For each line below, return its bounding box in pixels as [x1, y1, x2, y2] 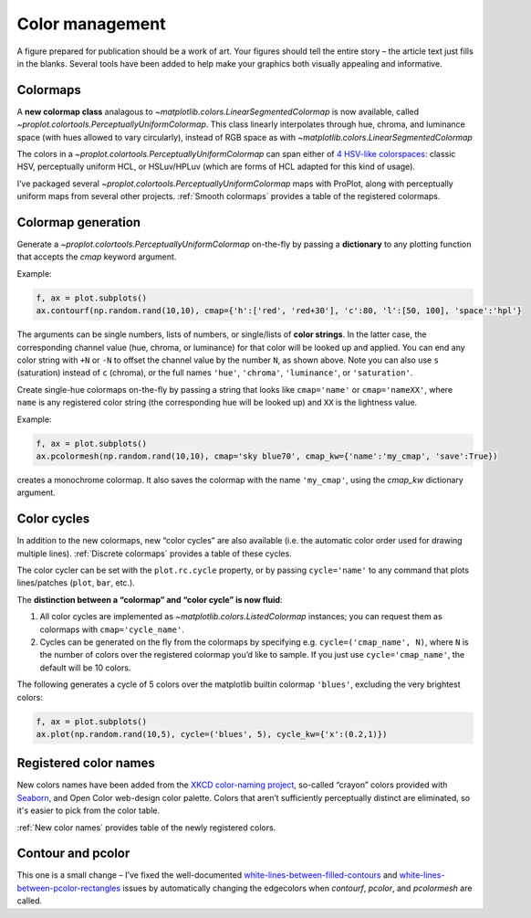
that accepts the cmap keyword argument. [16, 251, 177, 262]
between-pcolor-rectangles [16, 882, 121, 893]
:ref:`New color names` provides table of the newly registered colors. [16, 822, 276, 833]
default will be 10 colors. [39, 662, 131, 673]
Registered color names [16, 755, 155, 771]
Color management [16, 14, 166, 34]
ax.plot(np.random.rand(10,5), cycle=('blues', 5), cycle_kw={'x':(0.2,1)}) [36, 729, 388, 739]
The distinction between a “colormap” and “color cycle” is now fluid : [16, 594, 283, 605]
